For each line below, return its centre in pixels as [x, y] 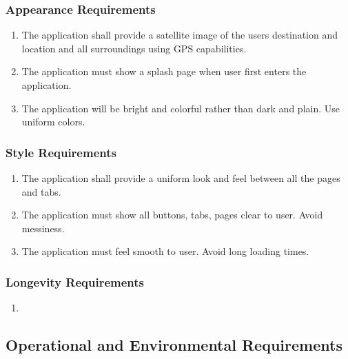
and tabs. [41, 191]
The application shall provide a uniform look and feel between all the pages [181, 178]
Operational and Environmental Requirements [174, 345]
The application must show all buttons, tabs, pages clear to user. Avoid [172, 215]
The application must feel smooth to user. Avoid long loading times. [165, 251]
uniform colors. [53, 122]
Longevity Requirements [75, 281]
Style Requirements [61, 152]
